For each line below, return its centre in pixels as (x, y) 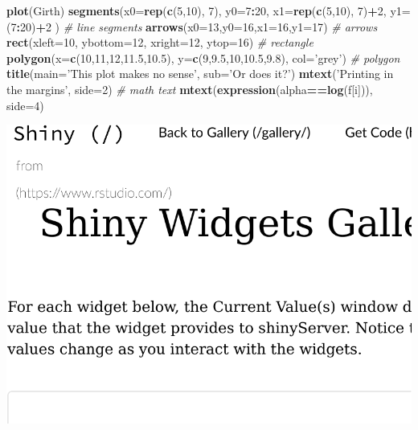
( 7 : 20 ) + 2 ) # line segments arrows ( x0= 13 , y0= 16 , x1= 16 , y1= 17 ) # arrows (192, 26)
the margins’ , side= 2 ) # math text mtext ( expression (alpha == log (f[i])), (190, 89)
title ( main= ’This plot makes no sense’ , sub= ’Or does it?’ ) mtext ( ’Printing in (200, 74)
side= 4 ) (25, 105)
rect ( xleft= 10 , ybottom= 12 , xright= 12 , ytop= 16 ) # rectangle (160, 42)
